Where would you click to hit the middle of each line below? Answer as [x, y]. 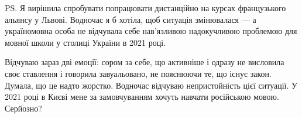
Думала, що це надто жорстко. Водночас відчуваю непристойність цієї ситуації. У [151, 85]
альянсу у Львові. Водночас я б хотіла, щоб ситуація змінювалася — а [131, 19]
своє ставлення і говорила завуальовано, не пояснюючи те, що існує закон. [138, 73]
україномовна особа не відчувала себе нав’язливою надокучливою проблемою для [151, 31]
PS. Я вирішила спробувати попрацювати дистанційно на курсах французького [145, 8]
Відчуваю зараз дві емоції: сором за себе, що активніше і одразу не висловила [145, 62]
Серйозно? [23, 108]
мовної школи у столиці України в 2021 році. [85, 42]
